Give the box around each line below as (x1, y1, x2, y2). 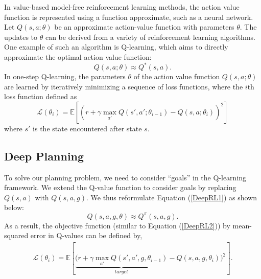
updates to (4, 31, 38, 42)
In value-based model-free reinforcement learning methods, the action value (4, 2, 240, 12)
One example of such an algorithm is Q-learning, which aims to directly (4, 41, 228, 52)
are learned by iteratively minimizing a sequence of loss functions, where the (4, 81, 243, 91)
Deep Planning (4, 148, 84, 164)
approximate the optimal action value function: (4, 51, 152, 62)
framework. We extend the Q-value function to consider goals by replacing (4, 182, 236, 193)
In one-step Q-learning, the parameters (4, 71, 126, 82)
